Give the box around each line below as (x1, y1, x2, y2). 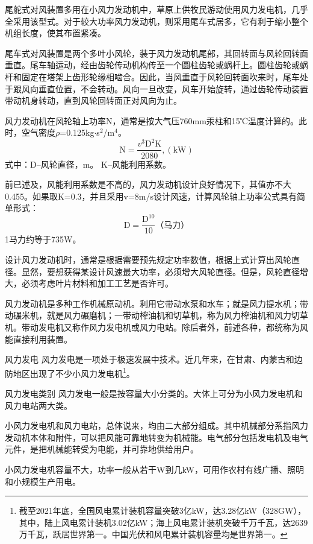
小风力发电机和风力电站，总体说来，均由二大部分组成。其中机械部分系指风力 (5, 419, 308, 432)
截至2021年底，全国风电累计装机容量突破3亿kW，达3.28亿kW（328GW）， (19, 504, 306, 517)
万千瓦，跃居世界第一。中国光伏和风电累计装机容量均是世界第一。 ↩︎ (19, 528, 288, 540)
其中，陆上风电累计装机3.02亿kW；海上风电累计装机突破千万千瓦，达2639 (19, 516, 308, 528)
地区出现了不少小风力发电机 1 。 (13, 365, 135, 379)
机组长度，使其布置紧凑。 (5, 27, 106, 39)
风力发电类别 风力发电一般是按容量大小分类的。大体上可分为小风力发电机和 (5, 387, 303, 400)
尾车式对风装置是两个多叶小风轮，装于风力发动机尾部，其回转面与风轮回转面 (5, 46, 308, 59)
